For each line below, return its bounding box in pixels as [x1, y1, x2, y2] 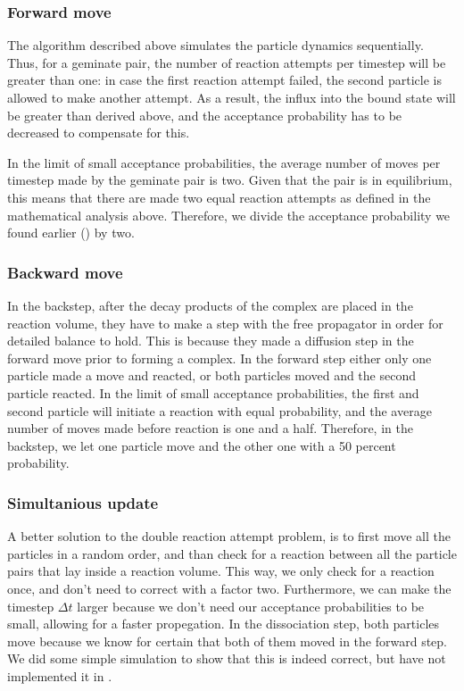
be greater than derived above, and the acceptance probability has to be [7, 105, 402, 124]
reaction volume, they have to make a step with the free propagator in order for [7, 313, 443, 332]
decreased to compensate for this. [7, 123, 190, 142]
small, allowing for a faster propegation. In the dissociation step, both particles [7, 614, 440, 633]
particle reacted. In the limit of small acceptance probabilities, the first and [7, 383, 419, 402]
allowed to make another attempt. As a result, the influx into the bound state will [7, 88, 456, 106]
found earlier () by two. [7, 223, 135, 242]
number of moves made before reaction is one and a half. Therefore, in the [7, 419, 413, 437]
